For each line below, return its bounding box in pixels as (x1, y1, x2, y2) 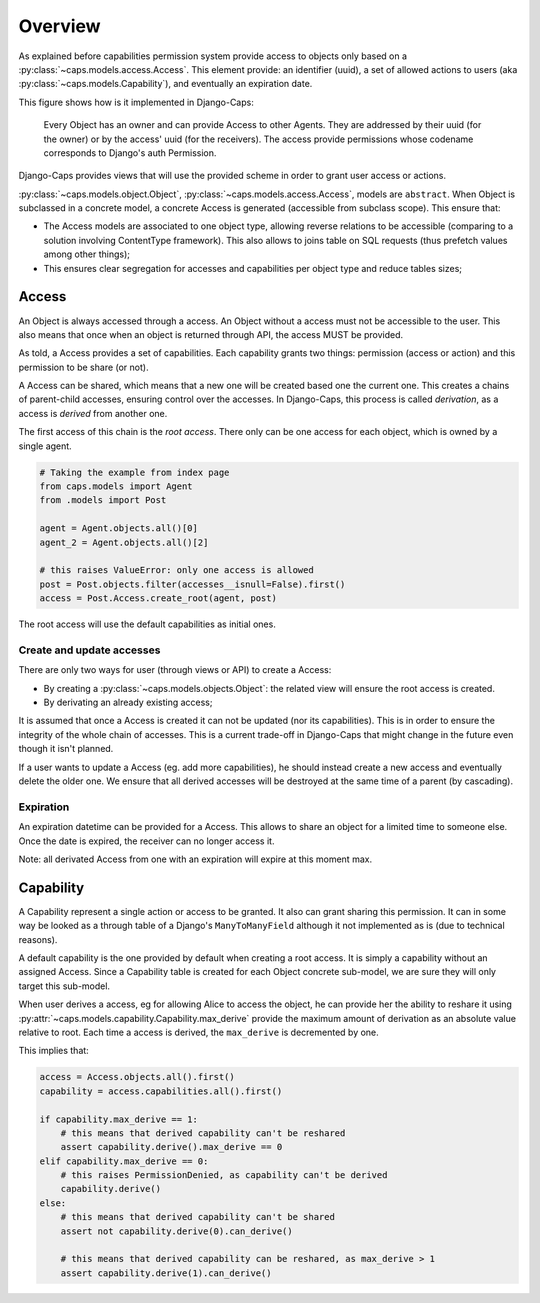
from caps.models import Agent (39, 481, 194, 492)
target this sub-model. (18, 980, 110, 992)
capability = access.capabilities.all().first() (39, 1085, 283, 1097)
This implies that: (18, 1045, 89, 1057)
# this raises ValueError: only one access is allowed (39, 565, 314, 576)
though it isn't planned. (18, 743, 114, 755)
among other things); (43, 248, 130, 260)
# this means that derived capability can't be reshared (60, 1127, 346, 1139)
